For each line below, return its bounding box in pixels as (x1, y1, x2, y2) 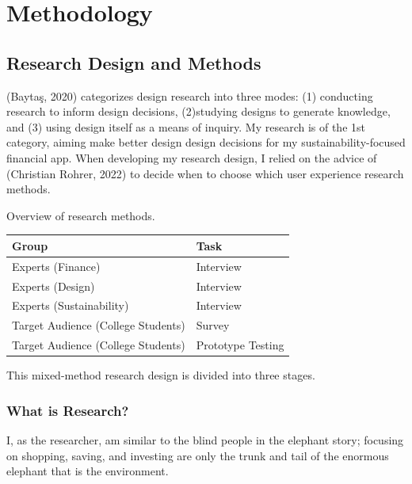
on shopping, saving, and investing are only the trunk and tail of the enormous (6, 447, 389, 463)
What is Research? (6, 400, 129, 420)
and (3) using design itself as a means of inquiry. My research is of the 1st (6, 118, 365, 135)
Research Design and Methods (6, 50, 261, 74)
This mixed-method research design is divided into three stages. (6, 367, 315, 383)
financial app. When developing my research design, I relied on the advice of (6, 149, 377, 166)
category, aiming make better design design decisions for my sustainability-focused (6, 134, 406, 151)
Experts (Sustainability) (12, 297, 129, 314)
